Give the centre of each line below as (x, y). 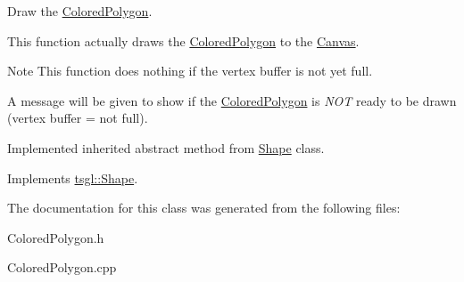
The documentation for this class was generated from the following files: (204, 208)
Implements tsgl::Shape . (73, 177)
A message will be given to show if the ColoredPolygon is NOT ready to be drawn (232, 100)
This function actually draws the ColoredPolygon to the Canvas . (183, 40)
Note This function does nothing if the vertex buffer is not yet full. (190, 71)
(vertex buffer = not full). (78, 118)
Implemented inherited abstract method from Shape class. (166, 147)
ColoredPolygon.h (56, 237)
